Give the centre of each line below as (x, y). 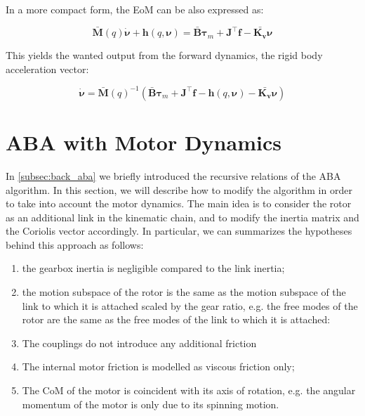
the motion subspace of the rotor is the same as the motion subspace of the (184, 292)
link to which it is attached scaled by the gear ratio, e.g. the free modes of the (190, 305)
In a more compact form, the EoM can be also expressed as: (135, 9)
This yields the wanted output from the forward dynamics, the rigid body (164, 55)
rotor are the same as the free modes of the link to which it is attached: (176, 319)
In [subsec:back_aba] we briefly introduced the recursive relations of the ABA (173, 175)
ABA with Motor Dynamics (144, 142)
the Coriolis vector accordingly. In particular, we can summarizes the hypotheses (179, 231)
